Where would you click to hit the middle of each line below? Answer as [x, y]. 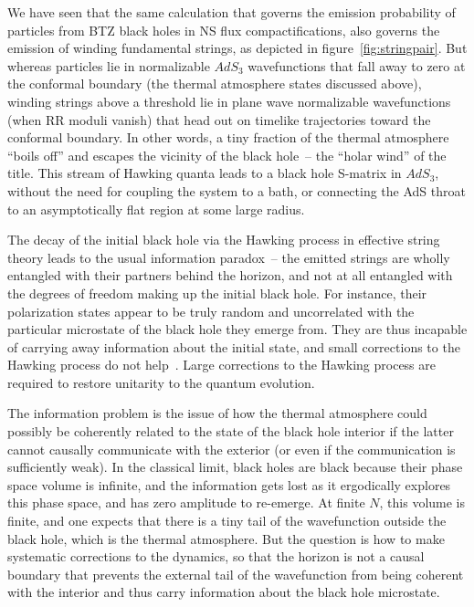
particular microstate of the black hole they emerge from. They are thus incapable [237, 329]
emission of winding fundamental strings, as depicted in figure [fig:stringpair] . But [237, 48]
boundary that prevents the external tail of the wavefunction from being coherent [236, 574]
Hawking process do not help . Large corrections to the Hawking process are [221, 365]
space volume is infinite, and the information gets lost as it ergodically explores [229, 484]
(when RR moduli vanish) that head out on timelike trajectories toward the [219, 119]
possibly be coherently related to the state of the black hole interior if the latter [231, 431]
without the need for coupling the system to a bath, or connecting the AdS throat [237, 190]
